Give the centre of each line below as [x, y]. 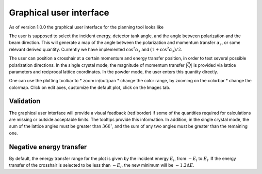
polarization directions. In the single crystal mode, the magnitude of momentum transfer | [98, 65]
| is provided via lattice [213, 65]
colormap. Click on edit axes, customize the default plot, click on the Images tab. [90, 87]
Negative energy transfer [48, 147]
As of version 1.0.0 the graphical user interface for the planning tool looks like [86, 27]
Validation [25, 101]
